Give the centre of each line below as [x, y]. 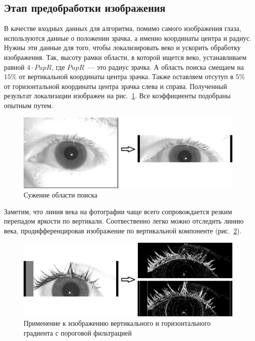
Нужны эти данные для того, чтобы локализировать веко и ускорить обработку [122, 47]
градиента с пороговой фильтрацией [78, 332]
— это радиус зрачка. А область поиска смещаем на [166, 67]
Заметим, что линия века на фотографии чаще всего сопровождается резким [118, 211]
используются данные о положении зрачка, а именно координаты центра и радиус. [128, 38]
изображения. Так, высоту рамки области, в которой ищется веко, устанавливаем [125, 57]
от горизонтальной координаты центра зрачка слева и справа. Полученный [116, 86]
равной [14, 67]
